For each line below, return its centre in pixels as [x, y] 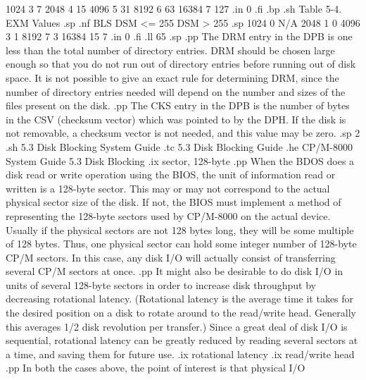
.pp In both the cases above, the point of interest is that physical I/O [156, 368]
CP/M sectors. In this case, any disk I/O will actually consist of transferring [171, 257]
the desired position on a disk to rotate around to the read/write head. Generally [181, 313]
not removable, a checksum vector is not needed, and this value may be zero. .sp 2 [183, 133]
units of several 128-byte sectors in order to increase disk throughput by [161, 284]
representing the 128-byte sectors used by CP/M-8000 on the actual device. [168, 215]
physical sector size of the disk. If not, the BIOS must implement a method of [173, 202]
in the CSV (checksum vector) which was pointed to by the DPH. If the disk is [176, 119]
